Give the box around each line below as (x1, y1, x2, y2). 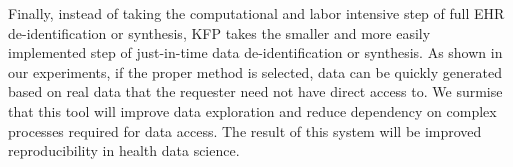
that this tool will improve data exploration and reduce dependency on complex (8, 100, 497, 121)
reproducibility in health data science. (8, 140, 240, 161)
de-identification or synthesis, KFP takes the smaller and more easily (8, 22, 431, 43)
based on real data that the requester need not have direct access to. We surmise (8, 81, 503, 102)
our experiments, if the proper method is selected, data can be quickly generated (8, 61, 502, 82)
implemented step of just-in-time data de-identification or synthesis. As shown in (8, 42, 503, 63)
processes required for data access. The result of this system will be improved (8, 120, 482, 141)
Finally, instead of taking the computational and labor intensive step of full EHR (8, 3, 505, 23)
